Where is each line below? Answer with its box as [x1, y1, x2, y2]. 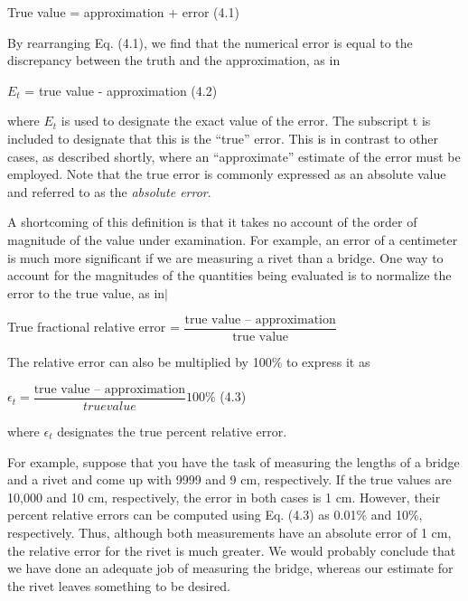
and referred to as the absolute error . [7, 182, 211, 201]
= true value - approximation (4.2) [24, 80, 218, 99]
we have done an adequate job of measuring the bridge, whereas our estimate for [7, 559, 454, 578]
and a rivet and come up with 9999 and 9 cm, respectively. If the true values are [7, 470, 452, 489]
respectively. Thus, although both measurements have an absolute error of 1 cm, [7, 523, 452, 541]
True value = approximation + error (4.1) [7, 3, 239, 21]
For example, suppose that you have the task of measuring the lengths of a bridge [7, 452, 460, 471]
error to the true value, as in [7, 283, 165, 302]
